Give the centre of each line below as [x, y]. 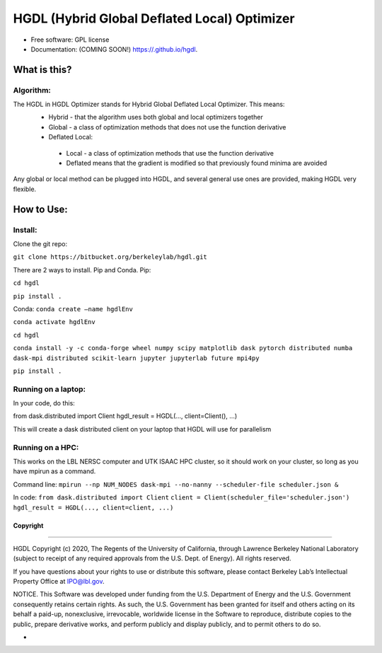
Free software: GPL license [70, 40]
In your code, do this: [44, 403]
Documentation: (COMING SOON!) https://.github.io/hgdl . [114, 49]
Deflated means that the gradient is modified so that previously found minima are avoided [197, 163]
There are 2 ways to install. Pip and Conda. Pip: [82, 270]
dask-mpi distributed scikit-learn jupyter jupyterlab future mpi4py [136, 358]
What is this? [42, 70]
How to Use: [41, 209]
